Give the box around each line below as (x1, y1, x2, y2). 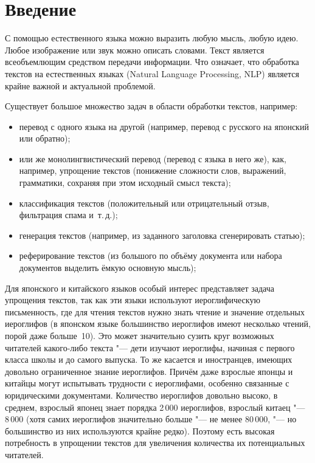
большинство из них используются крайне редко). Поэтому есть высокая (5, 424, 275, 437)
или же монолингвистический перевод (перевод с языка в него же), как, (19, 152, 286, 165)
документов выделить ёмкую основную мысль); (19, 261, 196, 274)
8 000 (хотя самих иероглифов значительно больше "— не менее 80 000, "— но (5, 413, 297, 425)
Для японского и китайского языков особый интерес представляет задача (5, 281, 274, 294)
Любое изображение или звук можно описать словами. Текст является (5, 43, 265, 56)
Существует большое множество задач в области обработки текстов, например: (5, 100, 298, 112)
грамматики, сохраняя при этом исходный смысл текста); (19, 176, 231, 189)
